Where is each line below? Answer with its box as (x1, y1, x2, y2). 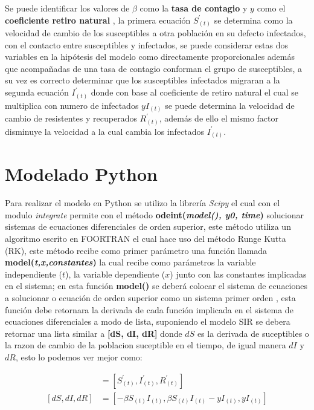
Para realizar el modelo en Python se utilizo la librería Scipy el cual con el (5, 197, 280, 209)
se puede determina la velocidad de (165, 99, 295, 111)
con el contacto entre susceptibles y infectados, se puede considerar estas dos (5, 38, 288, 51)
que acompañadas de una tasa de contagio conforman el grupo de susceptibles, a (5, 62, 302, 74)
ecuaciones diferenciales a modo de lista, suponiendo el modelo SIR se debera (5, 315, 290, 328)
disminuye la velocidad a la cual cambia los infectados (5, 125, 204, 137)
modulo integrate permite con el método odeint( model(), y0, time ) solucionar (5, 208, 304, 221)
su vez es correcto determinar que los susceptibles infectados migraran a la (5, 74, 280, 86)
